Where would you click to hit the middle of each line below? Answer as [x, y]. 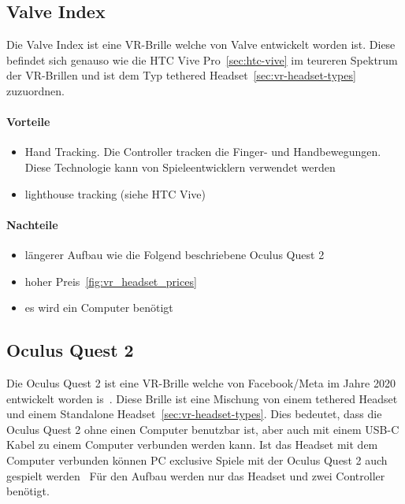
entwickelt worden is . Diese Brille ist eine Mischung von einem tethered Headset [202, 398]
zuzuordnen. [35, 90]
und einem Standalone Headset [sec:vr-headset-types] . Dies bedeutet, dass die [194, 414]
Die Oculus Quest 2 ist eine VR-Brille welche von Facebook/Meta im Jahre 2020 [201, 382]
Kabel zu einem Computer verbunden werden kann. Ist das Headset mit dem [192, 445]
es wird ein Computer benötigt [99, 308]
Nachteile [32, 224]
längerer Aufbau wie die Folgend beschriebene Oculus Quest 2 [175, 254]
